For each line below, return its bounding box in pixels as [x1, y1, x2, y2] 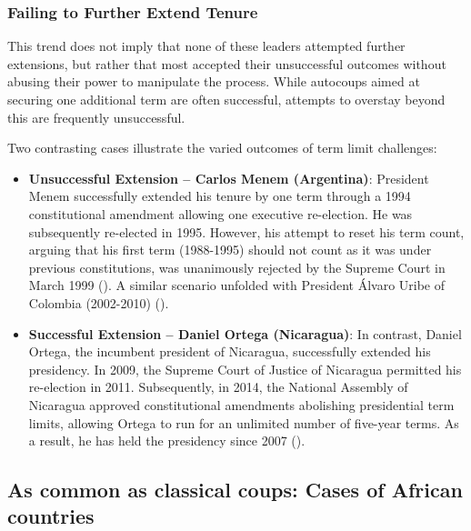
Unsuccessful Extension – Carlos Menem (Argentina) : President [28, 168, 429, 187]
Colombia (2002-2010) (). [28, 293, 169, 312]
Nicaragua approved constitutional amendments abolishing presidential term [28, 395, 455, 414]
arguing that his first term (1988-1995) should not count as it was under [28, 240, 432, 259]
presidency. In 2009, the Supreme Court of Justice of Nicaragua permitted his [28, 359, 462, 378]
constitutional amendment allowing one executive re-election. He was [28, 204, 413, 223]
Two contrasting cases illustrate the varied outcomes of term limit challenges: [7, 138, 437, 157]
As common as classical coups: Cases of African [7, 476, 463, 504]
